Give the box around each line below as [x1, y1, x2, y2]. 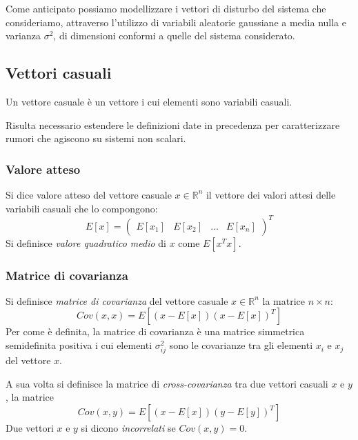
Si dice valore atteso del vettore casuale [6, 187, 172, 201]
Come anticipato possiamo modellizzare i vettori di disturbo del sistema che [6, 1, 326, 15]
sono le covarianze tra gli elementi [169, 338, 313, 352]
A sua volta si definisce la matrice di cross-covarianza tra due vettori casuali [6, 376, 328, 390]
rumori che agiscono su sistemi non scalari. [6, 131, 186, 146]
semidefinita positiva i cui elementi [6, 338, 152, 352]
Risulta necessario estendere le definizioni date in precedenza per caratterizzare [6, 117, 340, 132]
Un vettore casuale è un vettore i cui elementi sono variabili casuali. [6, 94, 292, 108]
